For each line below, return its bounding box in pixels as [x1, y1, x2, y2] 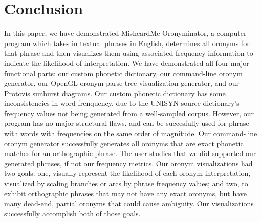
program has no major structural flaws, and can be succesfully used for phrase [4, 118, 249, 128]
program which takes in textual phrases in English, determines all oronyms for [4, 37, 250, 48]
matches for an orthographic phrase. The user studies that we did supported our [4, 148, 256, 159]
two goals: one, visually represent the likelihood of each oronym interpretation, [4, 168, 251, 179]
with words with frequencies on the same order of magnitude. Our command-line [4, 128, 257, 139]
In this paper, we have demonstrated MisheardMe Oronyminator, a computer [4, 28, 247, 38]
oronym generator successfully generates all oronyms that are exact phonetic [4, 138, 244, 148]
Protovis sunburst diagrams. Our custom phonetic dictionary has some [4, 87, 226, 98]
